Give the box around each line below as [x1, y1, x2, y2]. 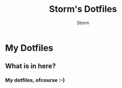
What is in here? [5, 62, 56, 70]
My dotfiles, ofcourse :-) [5, 77, 65, 84]
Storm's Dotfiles [49, 3, 117, 15]
